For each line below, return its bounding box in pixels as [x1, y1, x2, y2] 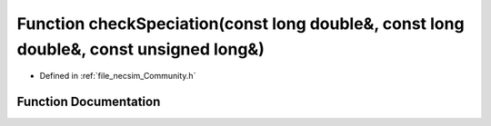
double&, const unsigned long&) [16, 39, 266, 59]
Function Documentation [16, 94, 161, 110]
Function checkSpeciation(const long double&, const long [16, 14, 465, 34]
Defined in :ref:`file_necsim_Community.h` [39, 71, 196, 82]
